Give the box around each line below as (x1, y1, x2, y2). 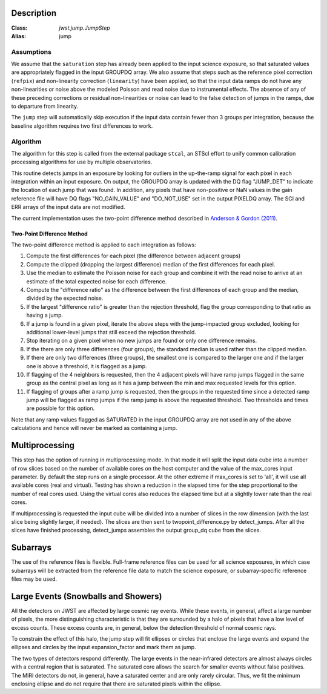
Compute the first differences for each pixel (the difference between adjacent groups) (26, 252, 241, 260)
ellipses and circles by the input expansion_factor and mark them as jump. (11, 644, 196, 651)
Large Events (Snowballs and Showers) (11, 591, 162, 601)
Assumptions (11, 47, 51, 56)
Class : (11, 24, 28, 31)
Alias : (11, 32, 27, 39)
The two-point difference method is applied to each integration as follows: (11, 241, 196, 248)
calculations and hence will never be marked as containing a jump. (11, 425, 177, 432)
